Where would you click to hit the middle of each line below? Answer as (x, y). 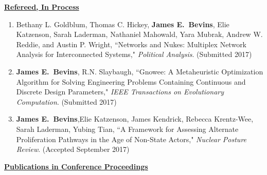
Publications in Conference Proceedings (76, 166)
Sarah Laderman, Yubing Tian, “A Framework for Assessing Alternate (127, 129)
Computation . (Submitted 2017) (66, 101)
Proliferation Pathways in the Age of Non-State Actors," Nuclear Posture (131, 139)
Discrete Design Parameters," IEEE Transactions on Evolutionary (120, 92)
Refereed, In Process (42, 7)
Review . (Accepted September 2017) (73, 149)
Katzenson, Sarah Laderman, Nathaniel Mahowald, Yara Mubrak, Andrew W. (139, 34)
